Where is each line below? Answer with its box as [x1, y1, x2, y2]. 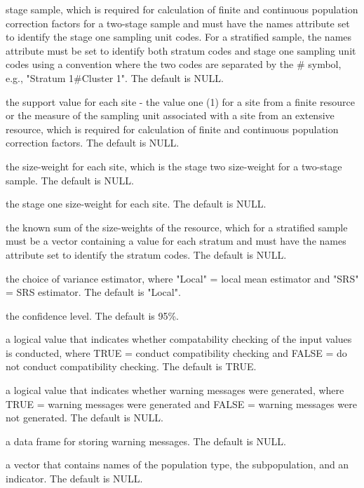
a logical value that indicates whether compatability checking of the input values [6, 332, 352, 346]
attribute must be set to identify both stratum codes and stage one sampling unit [6, 43, 356, 57]
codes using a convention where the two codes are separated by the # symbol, [6, 57, 342, 72]
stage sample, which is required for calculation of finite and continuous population [6, 2, 358, 16]
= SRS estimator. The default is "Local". [6, 285, 181, 299]
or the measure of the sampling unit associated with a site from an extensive [6, 108, 335, 123]
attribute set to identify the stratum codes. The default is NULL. [6, 247, 287, 262]
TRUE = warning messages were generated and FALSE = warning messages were [6, 396, 357, 411]
